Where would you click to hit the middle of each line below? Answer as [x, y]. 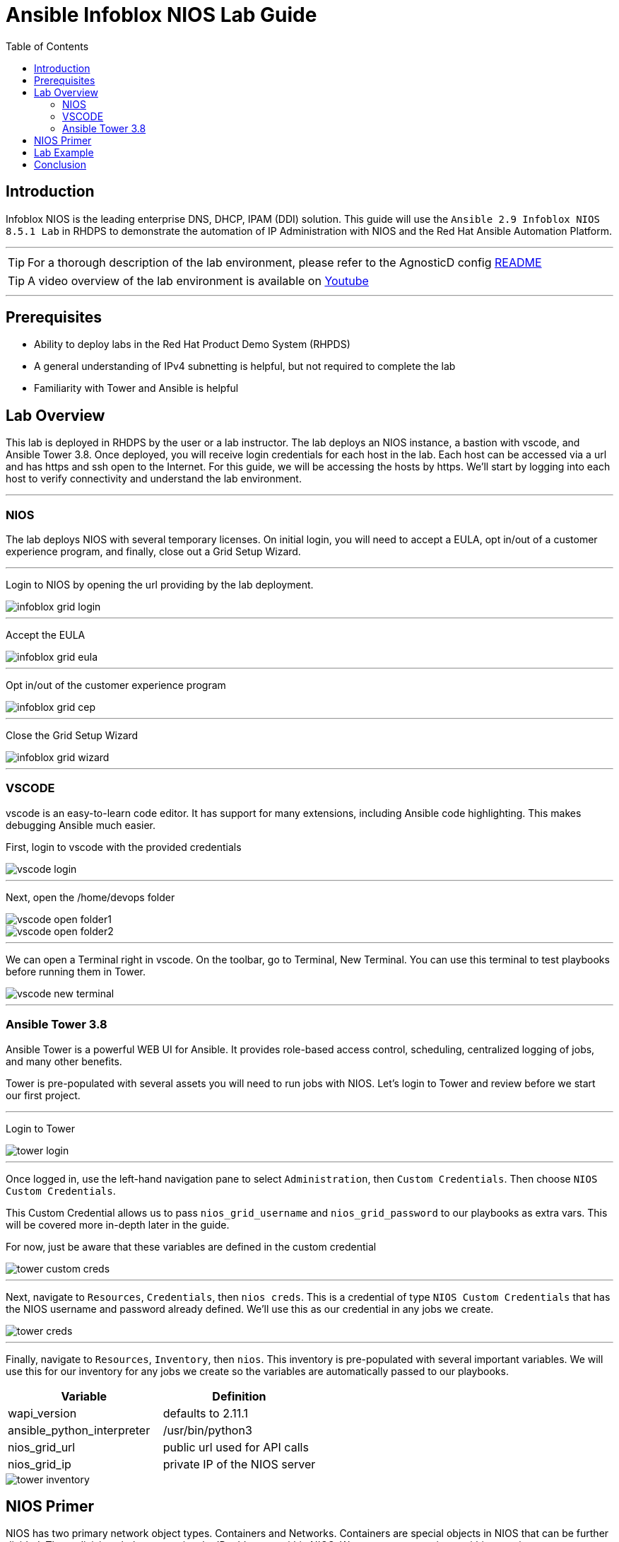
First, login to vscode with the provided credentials [124, 847]
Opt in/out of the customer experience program [116, 685]
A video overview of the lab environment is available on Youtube [198, 280]
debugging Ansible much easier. [81, 825]
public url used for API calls [236, 1447]
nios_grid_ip [40, 1464]
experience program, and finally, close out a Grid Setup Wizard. [153, 552]
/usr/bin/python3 [207, 1430]
